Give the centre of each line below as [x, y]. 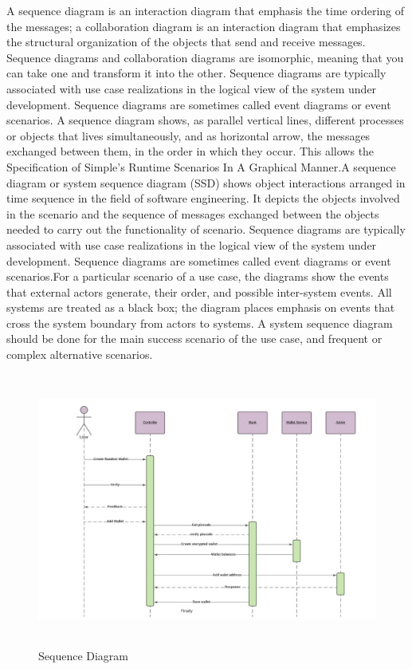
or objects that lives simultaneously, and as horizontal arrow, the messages [188, 135]
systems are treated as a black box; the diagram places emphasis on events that [201, 307]
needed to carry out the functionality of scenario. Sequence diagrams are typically [206, 229]
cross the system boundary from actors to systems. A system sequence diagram [200, 323]
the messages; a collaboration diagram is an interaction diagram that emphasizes [204, 26]
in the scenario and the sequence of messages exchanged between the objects [193, 213]
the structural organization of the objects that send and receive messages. [186, 42]
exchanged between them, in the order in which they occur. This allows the [190, 151]
